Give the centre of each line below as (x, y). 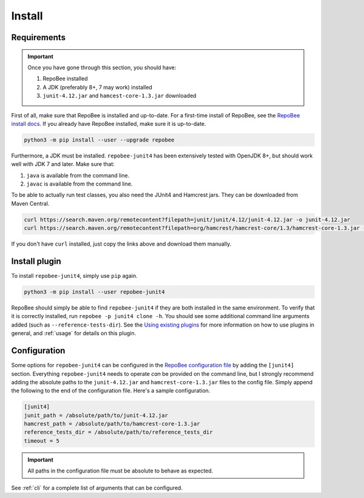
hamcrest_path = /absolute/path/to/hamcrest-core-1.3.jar (112, 424)
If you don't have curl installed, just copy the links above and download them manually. (121, 244)
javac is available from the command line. (79, 184)
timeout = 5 (42, 441)
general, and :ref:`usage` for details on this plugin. (74, 333)
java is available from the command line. (78, 175)
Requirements (39, 37)
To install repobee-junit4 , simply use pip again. (74, 276)
